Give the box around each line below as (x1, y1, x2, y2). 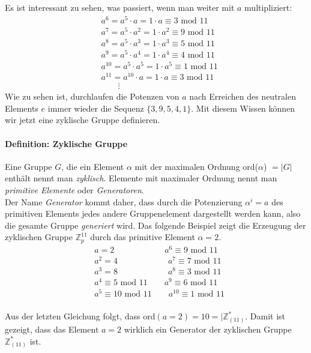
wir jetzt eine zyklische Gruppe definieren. (5, 113, 160, 126)
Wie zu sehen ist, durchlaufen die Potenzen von (5, 90, 180, 103)
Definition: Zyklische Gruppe (5, 137, 128, 149)
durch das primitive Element (90, 231, 195, 243)
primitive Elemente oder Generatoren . (5, 184, 144, 196)
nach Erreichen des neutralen (189, 90, 296, 103)
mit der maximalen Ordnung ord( (134, 160, 259, 172)
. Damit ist (245, 310, 286, 322)
